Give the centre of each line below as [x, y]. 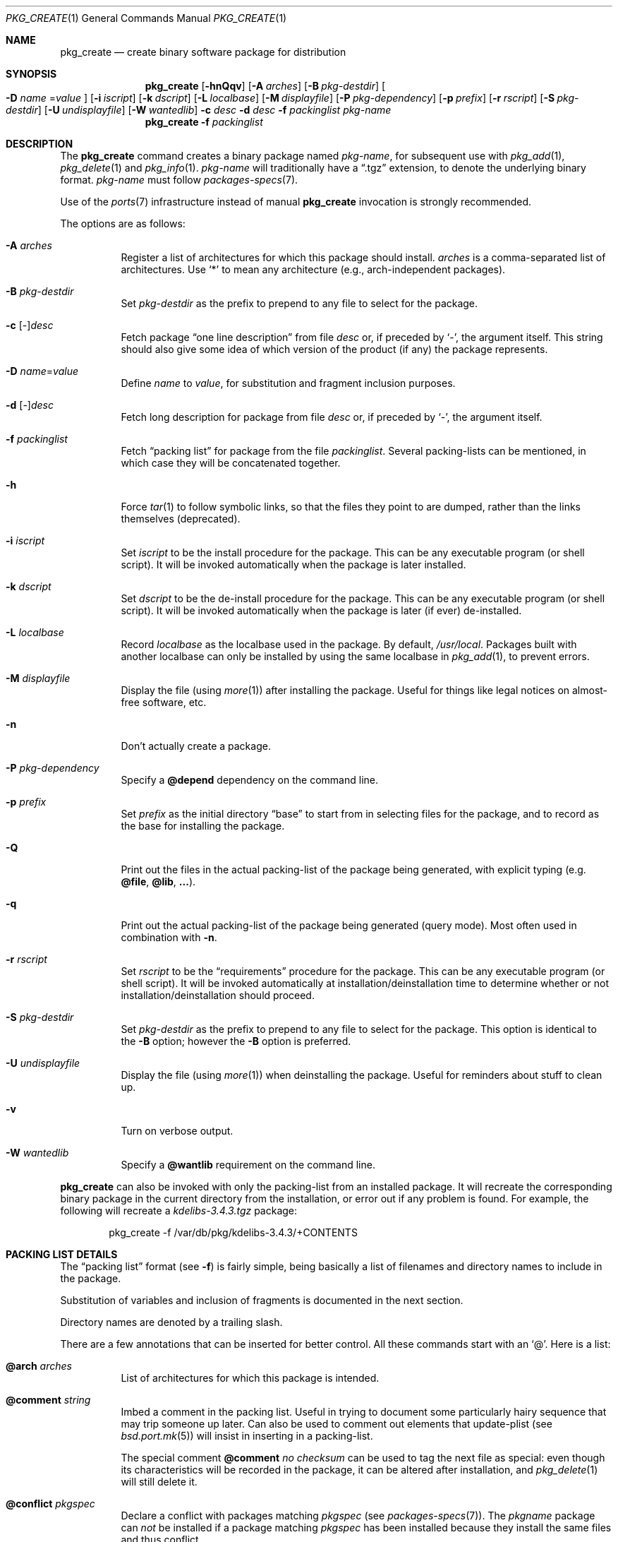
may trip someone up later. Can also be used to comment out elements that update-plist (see [337, 1424]
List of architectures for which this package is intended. [250, 1378]
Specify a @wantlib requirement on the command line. [248, 1165]
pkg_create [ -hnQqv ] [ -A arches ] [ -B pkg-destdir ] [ [265, 86]
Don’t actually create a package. [196, 746]
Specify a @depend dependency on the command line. [249, 780]
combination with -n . [169, 937]
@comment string [48, 1400]
